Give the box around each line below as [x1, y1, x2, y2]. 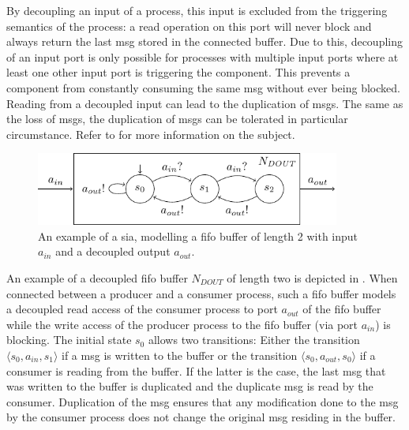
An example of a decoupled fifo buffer [6, 269, 188, 286]
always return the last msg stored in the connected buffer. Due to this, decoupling [6, 33, 403, 50]
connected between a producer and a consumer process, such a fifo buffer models [6, 285, 396, 301]
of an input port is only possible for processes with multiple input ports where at [6, 48, 399, 65]
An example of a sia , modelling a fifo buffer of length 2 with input [38, 227, 358, 244]
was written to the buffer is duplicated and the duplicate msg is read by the [6, 378, 373, 394]
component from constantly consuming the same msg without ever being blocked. [6, 79, 400, 95]
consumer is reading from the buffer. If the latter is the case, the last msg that [6, 362, 386, 379]
